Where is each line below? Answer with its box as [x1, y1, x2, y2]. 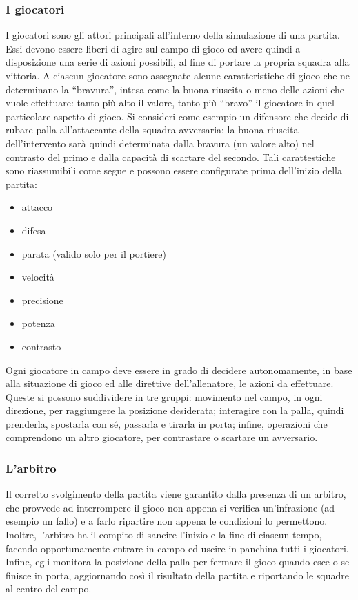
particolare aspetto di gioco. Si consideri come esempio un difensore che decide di [6, 109, 349, 123]
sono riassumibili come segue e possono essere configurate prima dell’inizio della [6, 163, 343, 178]
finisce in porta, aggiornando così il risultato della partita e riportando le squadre [6, 568, 350, 582]
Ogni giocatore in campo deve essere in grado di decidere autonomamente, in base [6, 362, 352, 377]
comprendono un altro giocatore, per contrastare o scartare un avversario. [6, 430, 318, 444]
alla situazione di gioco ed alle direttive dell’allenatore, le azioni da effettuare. [6, 376, 334, 391]
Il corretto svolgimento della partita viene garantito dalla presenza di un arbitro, [6, 487, 346, 501]
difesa [21, 223, 46, 237]
